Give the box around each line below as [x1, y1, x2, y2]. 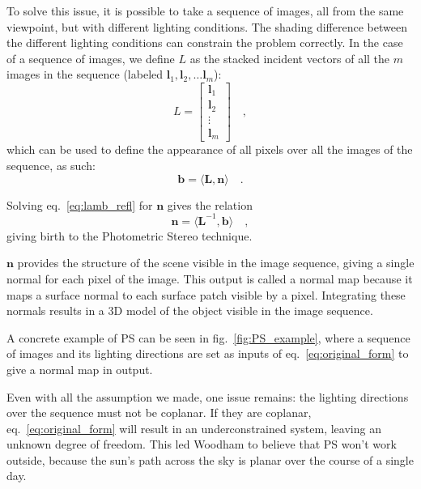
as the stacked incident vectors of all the [189, 49, 390, 66]
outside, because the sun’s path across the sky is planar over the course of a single [6, 451, 414, 468]
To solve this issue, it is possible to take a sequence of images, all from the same [6, 2, 404, 19]
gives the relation [167, 196, 253, 213]
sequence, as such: [6, 157, 96, 174]
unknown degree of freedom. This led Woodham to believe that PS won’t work [6, 436, 397, 453]
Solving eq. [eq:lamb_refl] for [6, 196, 153, 213]
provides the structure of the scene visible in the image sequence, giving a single [17, 254, 415, 271]
